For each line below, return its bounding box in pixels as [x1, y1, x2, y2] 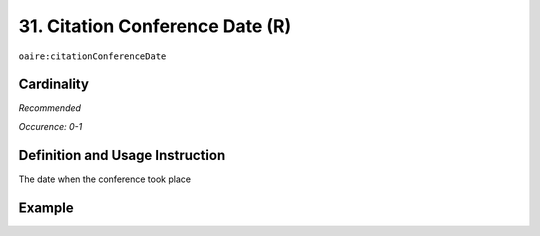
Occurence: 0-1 [18, 120, 83, 132]
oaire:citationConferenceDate [18, 50, 167, 62]
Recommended [18, 102, 82, 114]
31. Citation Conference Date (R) [18, 15, 292, 37]
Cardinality [18, 76, 90, 93]
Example [18, 199, 74, 216]
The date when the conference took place [18, 173, 192, 185]
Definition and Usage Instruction [18, 146, 226, 164]
